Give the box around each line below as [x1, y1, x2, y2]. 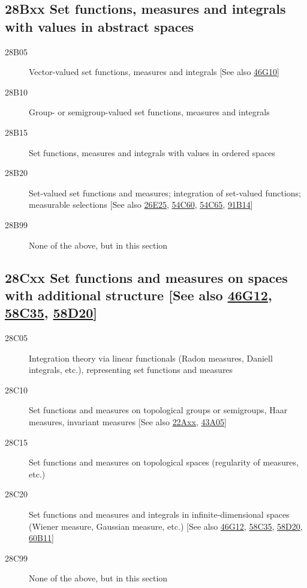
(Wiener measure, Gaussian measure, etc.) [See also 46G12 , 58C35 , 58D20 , [29, 520, 303, 532]
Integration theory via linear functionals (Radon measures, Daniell [29, 351, 273, 364]
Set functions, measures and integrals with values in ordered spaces [29, 146, 275, 159]
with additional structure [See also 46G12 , [5, 285, 272, 304]
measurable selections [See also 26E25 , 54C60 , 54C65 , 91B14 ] [29, 198, 253, 211]
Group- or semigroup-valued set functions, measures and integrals [29, 106, 270, 118]
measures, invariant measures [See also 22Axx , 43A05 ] [29, 416, 227, 428]
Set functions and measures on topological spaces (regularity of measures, [29, 456, 299, 468]
